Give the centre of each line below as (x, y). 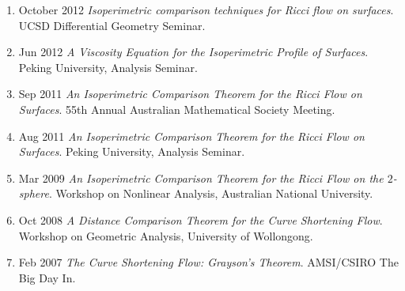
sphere (34, 193)
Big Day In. (47, 277)
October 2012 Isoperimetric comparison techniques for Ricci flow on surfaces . (206, 9)
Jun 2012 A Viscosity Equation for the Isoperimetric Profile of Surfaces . (193, 52)
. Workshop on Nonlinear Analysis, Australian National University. (211, 193)
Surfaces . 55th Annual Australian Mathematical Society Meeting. (177, 109)
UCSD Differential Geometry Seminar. (112, 25)
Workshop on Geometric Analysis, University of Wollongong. (166, 235)
